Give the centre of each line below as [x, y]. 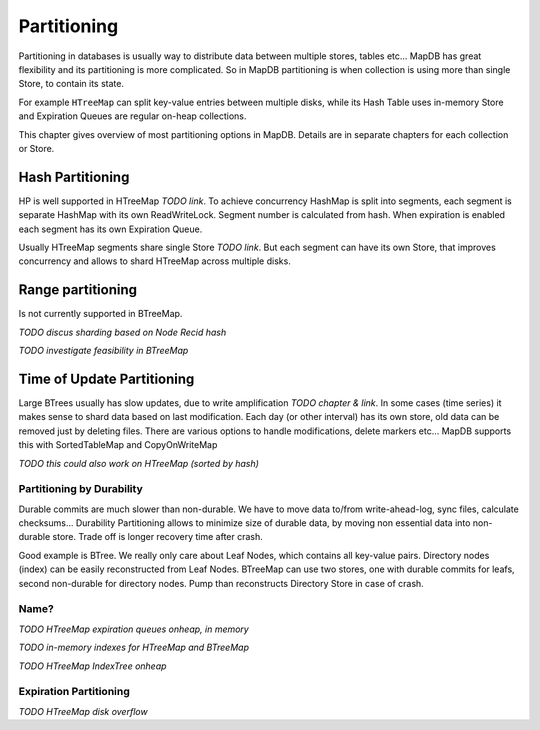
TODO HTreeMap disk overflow [83, 711]
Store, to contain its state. [71, 84]
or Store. [36, 148]
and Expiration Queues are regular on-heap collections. [132, 116]
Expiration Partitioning [74, 692]
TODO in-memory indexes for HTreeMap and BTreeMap [134, 647]
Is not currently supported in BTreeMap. [100, 314]
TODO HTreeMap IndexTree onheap [92, 666]
